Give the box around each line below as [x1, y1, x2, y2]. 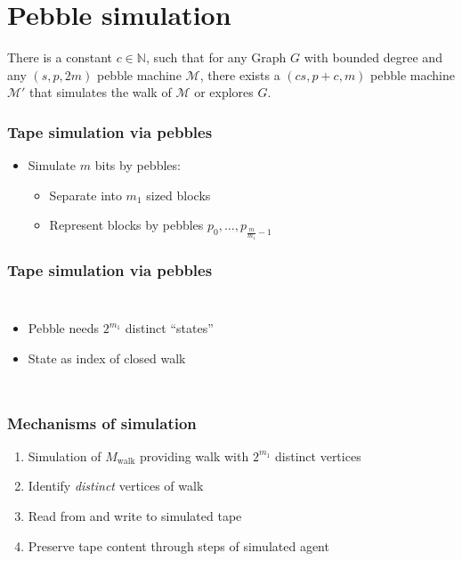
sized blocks [146, 185, 211, 204]
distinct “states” [125, 319, 214, 337]
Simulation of [28, 446, 101, 465]
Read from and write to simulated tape [28, 507, 242, 525]
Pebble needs [28, 319, 100, 337]
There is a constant [7, 48, 113, 67]
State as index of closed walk [28, 349, 186, 368]
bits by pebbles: [94, 156, 181, 175]
